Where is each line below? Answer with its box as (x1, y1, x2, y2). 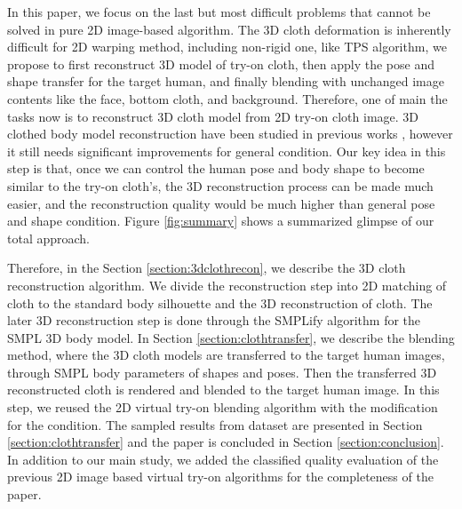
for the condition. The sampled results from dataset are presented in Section (7, 415, 423, 433)
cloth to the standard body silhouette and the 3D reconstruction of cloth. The (7, 293, 433, 312)
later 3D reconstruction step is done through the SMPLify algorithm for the (7, 311, 421, 330)
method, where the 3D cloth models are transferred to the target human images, (7, 346, 445, 364)
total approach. (7, 228, 91, 247)
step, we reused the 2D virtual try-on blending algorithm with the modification (7, 398, 438, 417)
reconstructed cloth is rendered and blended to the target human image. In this (7, 380, 440, 399)
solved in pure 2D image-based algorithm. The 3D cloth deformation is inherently (7, 20, 451, 38)
